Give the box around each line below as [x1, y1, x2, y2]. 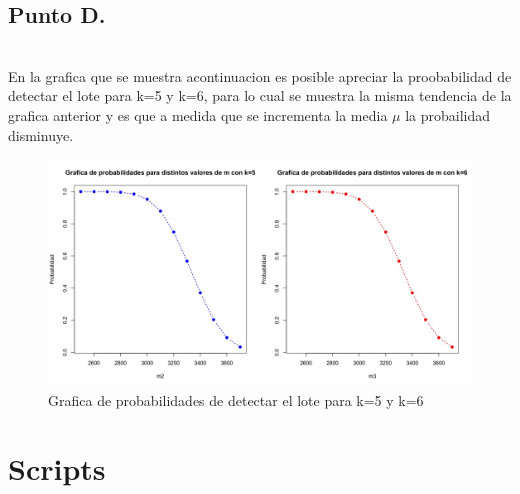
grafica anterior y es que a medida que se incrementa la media [8, 104, 388, 125]
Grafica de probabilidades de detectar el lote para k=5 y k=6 [48, 389, 424, 410]
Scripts [8, 448, 106, 489]
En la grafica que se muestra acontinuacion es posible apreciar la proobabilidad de [8, 65, 512, 86]
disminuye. [8, 124, 74, 145]
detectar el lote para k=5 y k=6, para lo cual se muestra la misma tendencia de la [8, 85, 512, 106]
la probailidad [405, 104, 491, 125]
